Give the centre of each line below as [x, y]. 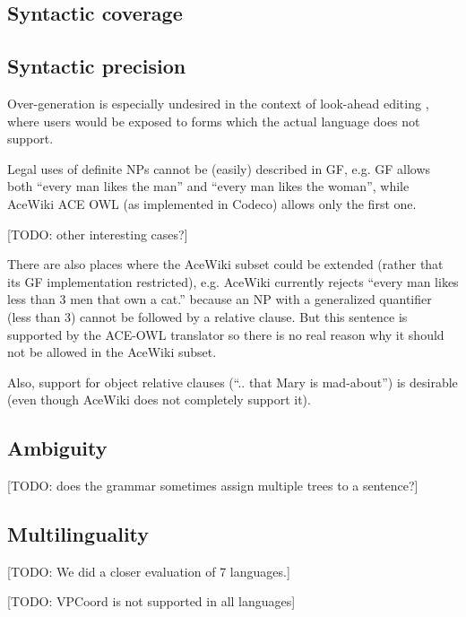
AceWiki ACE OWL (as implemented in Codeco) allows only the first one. [212, 203]
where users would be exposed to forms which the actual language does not [214, 121]
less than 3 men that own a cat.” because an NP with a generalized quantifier [220, 299]
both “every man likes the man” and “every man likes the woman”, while [208, 186]
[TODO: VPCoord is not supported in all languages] [151, 601]
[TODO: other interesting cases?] [98, 234]
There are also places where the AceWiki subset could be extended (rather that [225, 264]
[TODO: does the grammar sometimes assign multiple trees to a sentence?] [213, 486]
